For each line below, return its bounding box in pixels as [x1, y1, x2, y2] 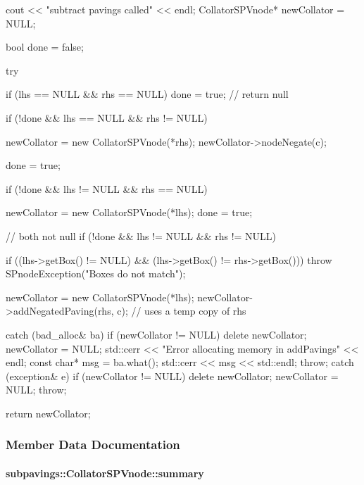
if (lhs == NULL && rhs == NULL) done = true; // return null [6, 87, 289, 101]
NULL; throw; [6, 382, 67, 397]
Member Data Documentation [6, 436, 180, 453]
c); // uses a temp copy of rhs [117, 303, 246, 318]
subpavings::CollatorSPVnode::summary [6, 465, 204, 480]
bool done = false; [6, 39, 84, 54]
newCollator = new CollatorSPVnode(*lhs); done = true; [6, 205, 253, 220]
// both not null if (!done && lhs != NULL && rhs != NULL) [6, 228, 277, 243]
